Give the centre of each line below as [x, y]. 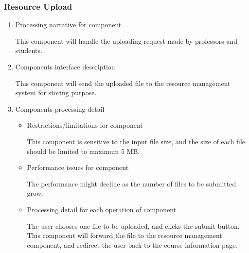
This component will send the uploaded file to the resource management [123, 83]
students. [29, 50]
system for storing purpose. [56, 93]
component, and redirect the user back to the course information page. [132, 245]
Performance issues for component [78, 167]
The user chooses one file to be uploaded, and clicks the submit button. [133, 226]
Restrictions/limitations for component [85, 125]
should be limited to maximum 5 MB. [83, 151]
